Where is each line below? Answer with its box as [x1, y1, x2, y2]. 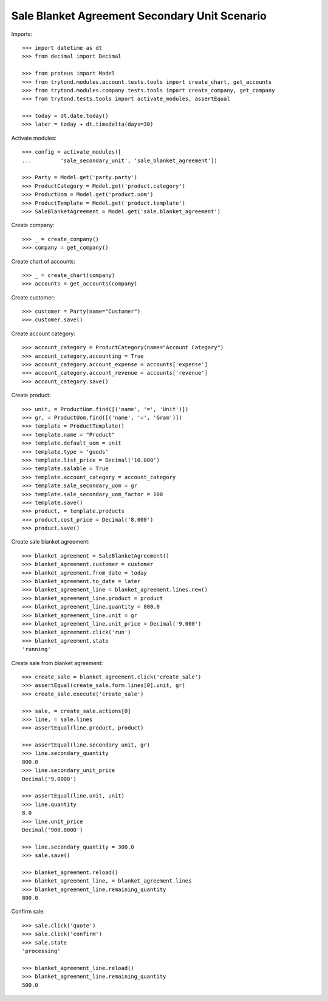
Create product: [11, 392, 51, 399]
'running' [22, 646, 51, 653]
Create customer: [11, 293, 55, 301]
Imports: [11, 30, 33, 38]
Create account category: [11, 330, 76, 337]
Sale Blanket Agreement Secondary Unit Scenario [11, 9, 267, 22]
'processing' [22, 948, 61, 955]
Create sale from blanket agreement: [11, 659, 103, 666]
